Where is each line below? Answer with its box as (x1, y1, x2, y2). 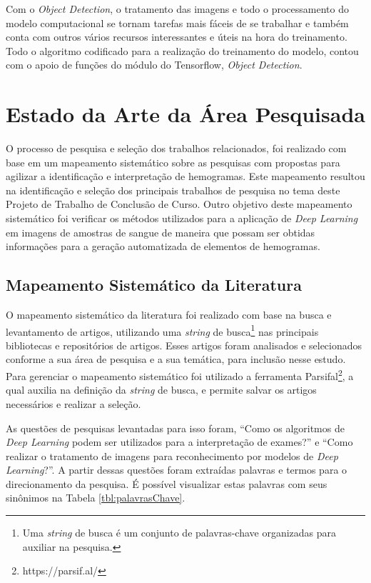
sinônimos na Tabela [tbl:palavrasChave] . (6, 490, 185, 505)
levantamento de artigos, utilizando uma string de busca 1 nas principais (6, 322, 319, 339)
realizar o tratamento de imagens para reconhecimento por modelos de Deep (6, 448, 338, 463)
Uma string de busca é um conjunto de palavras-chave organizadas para (22, 525, 337, 540)
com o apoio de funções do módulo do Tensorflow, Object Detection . (6, 57, 303, 72)
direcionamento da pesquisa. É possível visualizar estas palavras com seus (6, 476, 327, 491)
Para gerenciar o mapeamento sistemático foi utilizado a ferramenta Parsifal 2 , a (6, 367, 354, 383)
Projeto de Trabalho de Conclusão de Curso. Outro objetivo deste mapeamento (6, 196, 352, 211)
